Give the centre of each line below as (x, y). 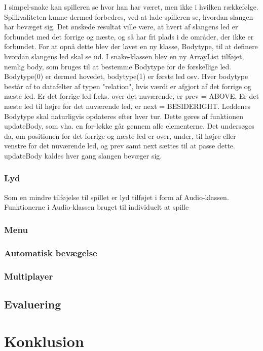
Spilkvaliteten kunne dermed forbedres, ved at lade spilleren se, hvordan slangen (129, 16)
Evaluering (33, 304)
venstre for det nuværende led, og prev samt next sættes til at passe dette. (120, 146)
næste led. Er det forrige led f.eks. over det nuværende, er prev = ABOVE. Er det (131, 96)
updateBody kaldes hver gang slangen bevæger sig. (83, 155)
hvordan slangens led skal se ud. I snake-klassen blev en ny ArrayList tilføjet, (124, 56)
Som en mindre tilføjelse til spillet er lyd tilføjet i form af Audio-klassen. (117, 197)
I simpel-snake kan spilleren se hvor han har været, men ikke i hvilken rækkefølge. (131, 7)
